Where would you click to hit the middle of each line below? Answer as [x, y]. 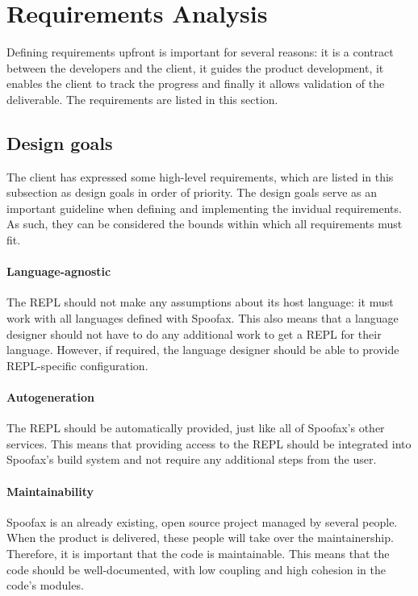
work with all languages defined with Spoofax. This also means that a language [203, 318]
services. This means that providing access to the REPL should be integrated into [209, 443]
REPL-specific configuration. [77, 365]
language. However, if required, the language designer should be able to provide [203, 350]
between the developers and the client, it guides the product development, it [195, 67]
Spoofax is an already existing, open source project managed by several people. [202, 521]
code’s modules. [45, 585]
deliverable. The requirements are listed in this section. [142, 99]
